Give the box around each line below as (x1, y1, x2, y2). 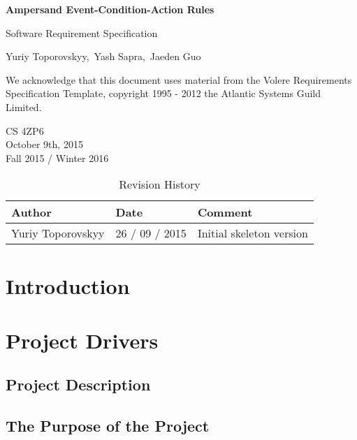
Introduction (6, 271, 130, 300)
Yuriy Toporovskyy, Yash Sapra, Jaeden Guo (6, 49, 201, 64)
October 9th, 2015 (6, 137, 83, 152)
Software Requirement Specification (6, 25, 158, 40)
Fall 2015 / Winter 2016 (6, 150, 109, 165)
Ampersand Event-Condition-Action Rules (6, 2, 214, 16)
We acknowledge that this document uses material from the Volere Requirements (6, 72, 352, 87)
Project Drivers (6, 325, 159, 354)
